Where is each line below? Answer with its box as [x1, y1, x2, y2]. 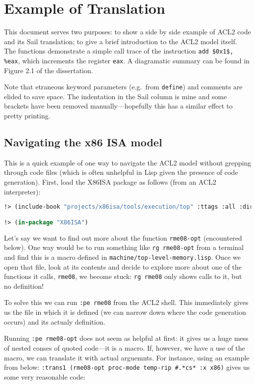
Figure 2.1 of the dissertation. [4, 65, 93, 75]
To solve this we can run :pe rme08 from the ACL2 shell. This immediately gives [4, 297, 249, 307]
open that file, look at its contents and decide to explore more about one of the [4, 261, 242, 272]
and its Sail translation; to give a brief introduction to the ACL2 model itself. [4, 36, 237, 46]
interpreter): [4, 186, 41, 196]
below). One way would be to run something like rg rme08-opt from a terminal [4, 242, 244, 252]
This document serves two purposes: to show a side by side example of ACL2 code [4, 27, 251, 37]
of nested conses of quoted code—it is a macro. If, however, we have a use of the [4, 342, 245, 353]
